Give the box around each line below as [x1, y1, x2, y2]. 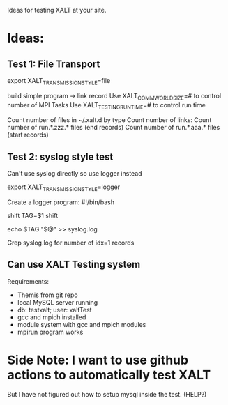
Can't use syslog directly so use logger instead [7, 169, 142, 178]
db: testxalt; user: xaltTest [17, 305, 92, 314]
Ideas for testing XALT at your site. [7, 6, 107, 14]
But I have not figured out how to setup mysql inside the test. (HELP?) [7, 390, 207, 398]
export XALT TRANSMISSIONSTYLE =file [7, 77, 111, 86]
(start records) [7, 130, 49, 139]
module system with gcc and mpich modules [17, 320, 146, 328]
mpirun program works [17, 328, 84, 336]
